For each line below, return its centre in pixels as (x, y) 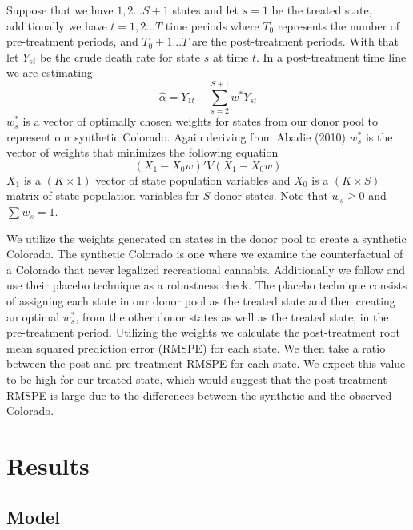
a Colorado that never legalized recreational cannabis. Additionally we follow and (206, 269)
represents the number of (339, 25)
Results (48, 465)
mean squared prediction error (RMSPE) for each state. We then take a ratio (196, 347)
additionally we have (57, 25)
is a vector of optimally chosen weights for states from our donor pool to (200, 121)
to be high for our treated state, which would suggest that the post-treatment (197, 379)
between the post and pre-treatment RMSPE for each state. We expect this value (206, 363)
